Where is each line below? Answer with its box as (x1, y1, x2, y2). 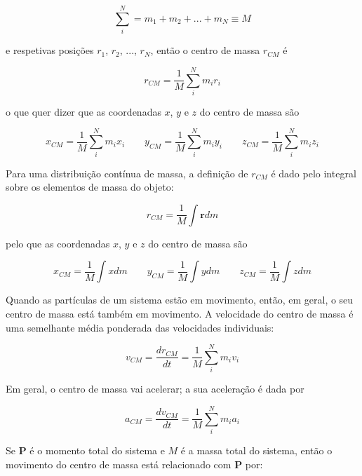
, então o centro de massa (150, 43, 260, 57)
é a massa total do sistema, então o (180, 442, 333, 457)
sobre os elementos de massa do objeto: (6, 179, 174, 194)
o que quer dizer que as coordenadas (6, 104, 161, 118)
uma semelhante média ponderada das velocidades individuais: (6, 320, 274, 334)
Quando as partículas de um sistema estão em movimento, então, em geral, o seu (6, 292, 354, 307)
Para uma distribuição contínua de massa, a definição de (6, 165, 248, 180)
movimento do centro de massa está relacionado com (6, 456, 232, 471)
